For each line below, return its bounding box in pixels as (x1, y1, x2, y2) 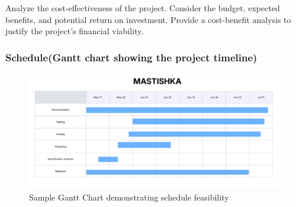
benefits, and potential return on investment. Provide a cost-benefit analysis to (5, 13, 291, 25)
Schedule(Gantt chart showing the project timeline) (5, 50, 258, 64)
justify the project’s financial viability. (5, 25, 144, 37)
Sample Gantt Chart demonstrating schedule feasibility (29, 190, 229, 203)
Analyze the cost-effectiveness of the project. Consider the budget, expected (5, 2, 280, 14)
